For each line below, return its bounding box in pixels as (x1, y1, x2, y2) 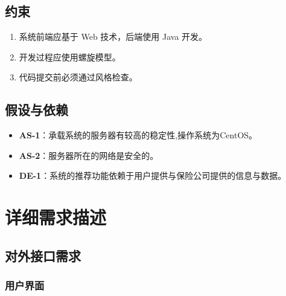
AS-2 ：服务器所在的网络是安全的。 (19, 149, 159, 161)
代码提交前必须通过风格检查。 (19, 71, 138, 83)
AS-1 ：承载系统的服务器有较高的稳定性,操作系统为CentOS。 (19, 129, 258, 141)
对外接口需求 (5, 246, 81, 265)
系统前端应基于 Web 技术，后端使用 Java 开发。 (19, 30, 208, 43)
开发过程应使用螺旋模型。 (19, 50, 121, 63)
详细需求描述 (5, 205, 107, 230)
